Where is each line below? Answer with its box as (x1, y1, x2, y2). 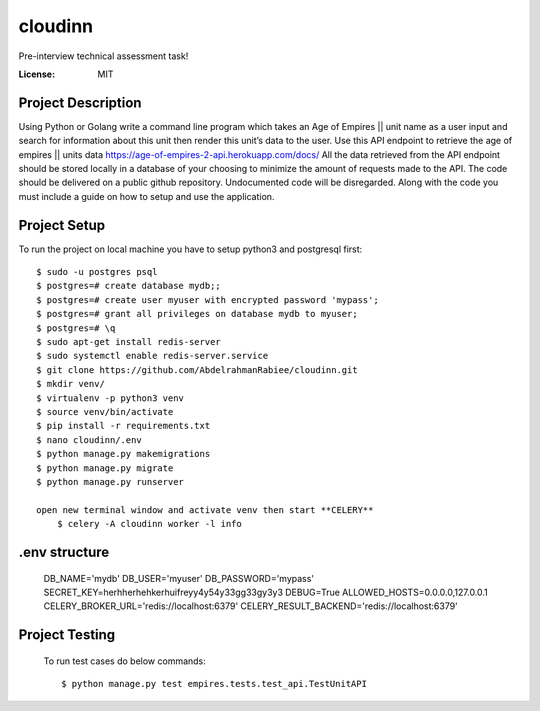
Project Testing (18, 626, 116, 644)
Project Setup (18, 216, 106, 234)
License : (18, 68, 55, 80)
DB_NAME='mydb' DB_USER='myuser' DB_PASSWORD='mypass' (43, 572, 315, 584)
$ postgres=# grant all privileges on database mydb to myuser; (36, 308, 359, 320)
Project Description (18, 94, 142, 111)
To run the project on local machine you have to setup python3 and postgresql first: (18, 243, 363, 255)
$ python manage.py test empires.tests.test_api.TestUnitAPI (61, 678, 367, 690)
